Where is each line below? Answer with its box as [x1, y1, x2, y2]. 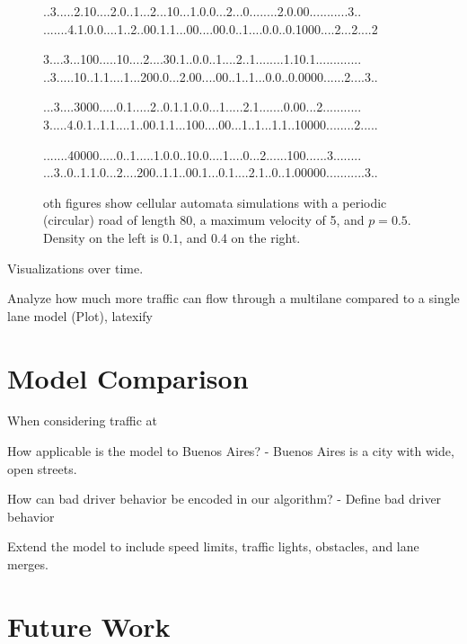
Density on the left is [43, 228, 159, 246]
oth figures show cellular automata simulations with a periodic [43, 192, 387, 211]
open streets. [7, 459, 77, 478]
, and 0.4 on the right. [179, 228, 301, 246]
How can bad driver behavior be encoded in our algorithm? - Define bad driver [7, 489, 442, 508]
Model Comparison [7, 359, 249, 396]
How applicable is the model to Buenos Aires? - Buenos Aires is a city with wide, [7, 442, 454, 461]
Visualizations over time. [7, 258, 144, 277]
